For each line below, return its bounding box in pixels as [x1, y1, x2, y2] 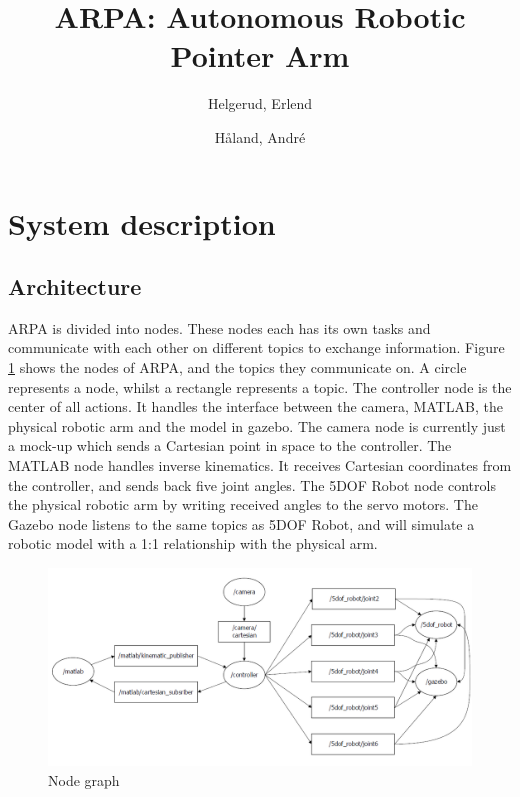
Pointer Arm [170, 35, 350, 76]
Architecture [8, 271, 142, 302]
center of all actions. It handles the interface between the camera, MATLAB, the [8, 396, 503, 417]
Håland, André [214, 126, 306, 147]
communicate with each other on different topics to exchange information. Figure [8, 337, 505, 358]
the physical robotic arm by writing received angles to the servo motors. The [8, 494, 478, 515]
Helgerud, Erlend [207, 93, 313, 114]
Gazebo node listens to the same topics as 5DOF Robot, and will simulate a [8, 513, 475, 534]
